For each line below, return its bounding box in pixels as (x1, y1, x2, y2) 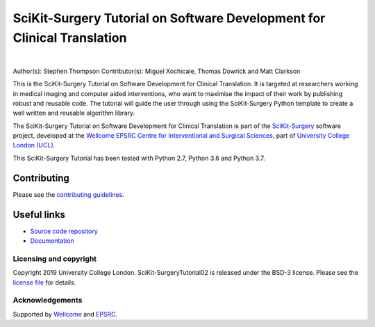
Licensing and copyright (12, 254, 97, 264)
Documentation (30, 237, 74, 245)
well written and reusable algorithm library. (12, 109, 135, 118)
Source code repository (30, 227, 98, 235)
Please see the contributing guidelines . (12, 190, 124, 198)
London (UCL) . (12, 141, 56, 150)
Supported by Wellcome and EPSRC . (12, 310, 118, 318)
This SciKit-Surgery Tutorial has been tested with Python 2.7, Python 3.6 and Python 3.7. (12, 154, 265, 162)
